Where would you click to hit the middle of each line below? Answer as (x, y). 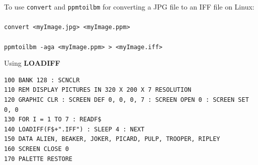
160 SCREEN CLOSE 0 (36, 149)
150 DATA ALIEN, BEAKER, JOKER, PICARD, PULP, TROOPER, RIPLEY (112, 139)
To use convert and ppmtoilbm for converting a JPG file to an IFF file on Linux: (129, 7)
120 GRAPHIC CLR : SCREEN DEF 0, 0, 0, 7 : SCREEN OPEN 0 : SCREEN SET (126, 100)
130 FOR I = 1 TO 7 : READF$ (53, 120)
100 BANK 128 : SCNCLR (42, 80)
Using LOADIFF (32, 63)
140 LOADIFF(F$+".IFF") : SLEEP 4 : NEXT (74, 129)
